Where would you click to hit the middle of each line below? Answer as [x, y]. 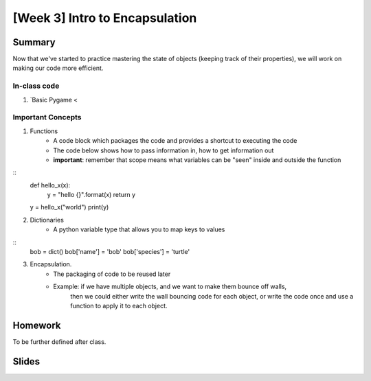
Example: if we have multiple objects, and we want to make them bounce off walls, [170, 287]
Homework [37, 325]
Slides [26, 361]
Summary [34, 42]
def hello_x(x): [50, 185]
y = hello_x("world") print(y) [69, 207]
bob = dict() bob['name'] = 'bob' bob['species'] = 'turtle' [110, 252]
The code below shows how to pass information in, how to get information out [164, 150]
